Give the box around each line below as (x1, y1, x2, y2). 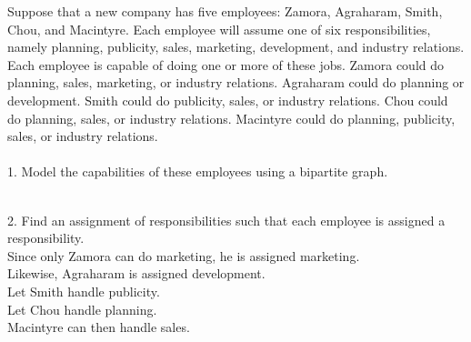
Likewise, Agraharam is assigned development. (7, 264, 266, 283)
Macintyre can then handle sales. (7, 317, 190, 337)
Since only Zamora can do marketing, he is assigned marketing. (7, 246, 360, 265)
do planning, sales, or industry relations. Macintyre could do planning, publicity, (7, 108, 456, 127)
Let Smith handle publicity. (7, 281, 160, 300)
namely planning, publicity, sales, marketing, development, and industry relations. (7, 37, 465, 56)
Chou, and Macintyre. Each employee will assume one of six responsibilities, (7, 19, 431, 38)
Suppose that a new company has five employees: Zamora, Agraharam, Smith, (7, 2, 443, 20)
